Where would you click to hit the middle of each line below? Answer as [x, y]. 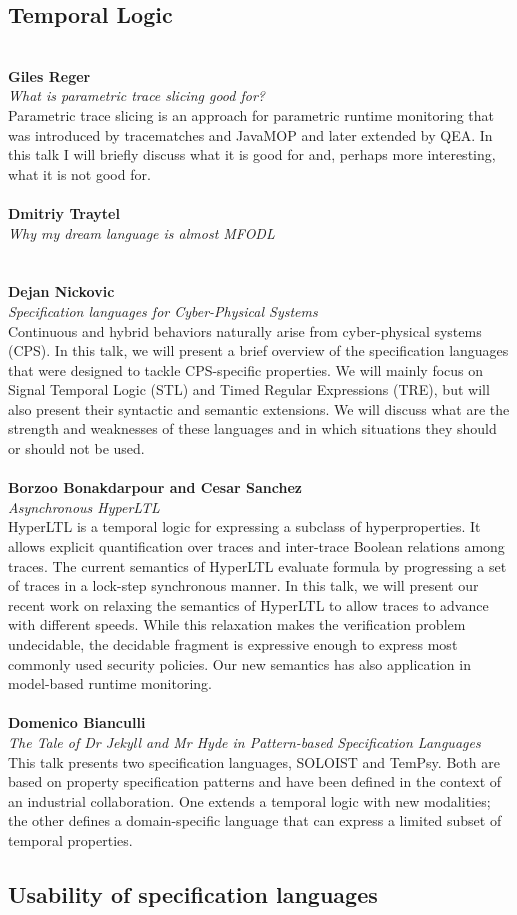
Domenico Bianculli [77, 722]
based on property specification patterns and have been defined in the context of [255, 781]
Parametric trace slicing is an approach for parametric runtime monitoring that [251, 114]
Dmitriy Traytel [64, 212]
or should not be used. [76, 448]
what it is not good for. [79, 173]
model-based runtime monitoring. [110, 683]
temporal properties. [70, 839]
